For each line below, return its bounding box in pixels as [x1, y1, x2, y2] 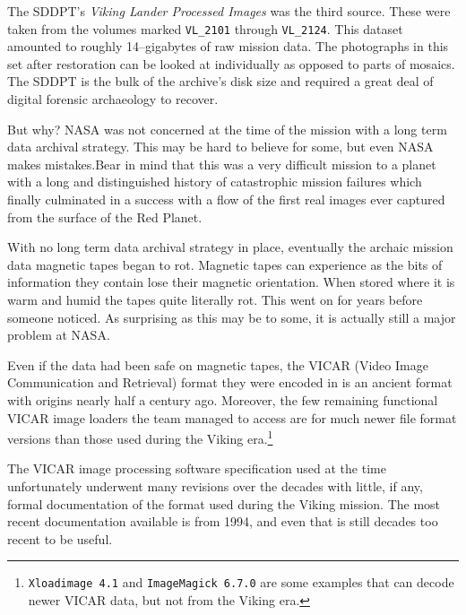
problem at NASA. [7, 325, 110, 344]
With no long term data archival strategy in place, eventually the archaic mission [7, 238, 453, 256]
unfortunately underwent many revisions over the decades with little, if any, [7, 476, 423, 495]
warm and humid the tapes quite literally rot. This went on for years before [7, 290, 423, 308]
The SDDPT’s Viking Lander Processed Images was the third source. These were [7, 2, 451, 20]
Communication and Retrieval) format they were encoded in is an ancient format [7, 373, 453, 392]
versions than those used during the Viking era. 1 [7, 427, 273, 447]
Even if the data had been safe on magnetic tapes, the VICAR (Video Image [7, 355, 428, 374]
